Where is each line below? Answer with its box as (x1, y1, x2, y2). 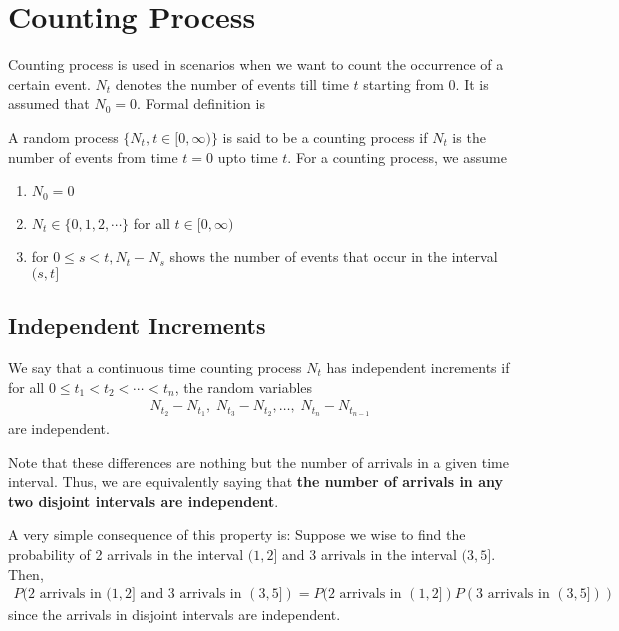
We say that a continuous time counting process (8, 356, 302, 377)
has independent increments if (326, 356, 510, 377)
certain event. (8, 73, 91, 94)
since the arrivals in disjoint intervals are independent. (8, 604, 341, 625)
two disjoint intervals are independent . (8, 490, 279, 511)
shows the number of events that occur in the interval (169, 246, 498, 267)
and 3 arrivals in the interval (282, 543, 457, 564)
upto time (217, 146, 278, 167)
